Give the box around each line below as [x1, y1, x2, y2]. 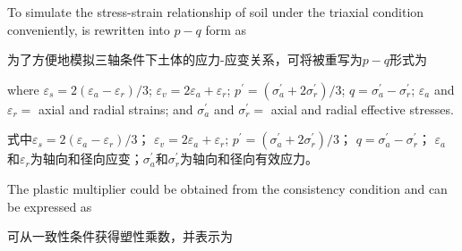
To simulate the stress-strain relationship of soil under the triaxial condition [7, 3, 424, 21]
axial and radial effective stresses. [270, 99, 454, 118]
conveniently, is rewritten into [7, 20, 170, 38]
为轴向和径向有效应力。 [179, 149, 318, 168]
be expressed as [7, 197, 92, 215]
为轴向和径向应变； [30, 149, 143, 168]
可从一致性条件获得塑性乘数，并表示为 [7, 227, 233, 246]
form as [205, 20, 247, 38]
